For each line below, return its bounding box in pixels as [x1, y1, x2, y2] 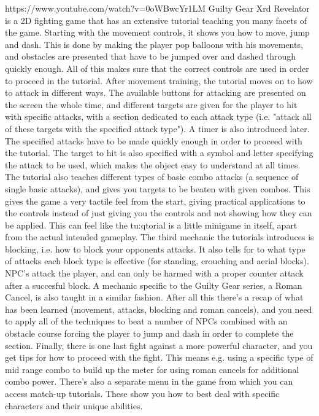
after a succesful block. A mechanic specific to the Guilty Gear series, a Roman [5, 278, 302, 291]
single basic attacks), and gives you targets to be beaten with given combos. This [5, 182, 310, 195]
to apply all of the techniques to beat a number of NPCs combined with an [5, 315, 288, 328]
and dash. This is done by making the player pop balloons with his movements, [5, 37, 303, 50]
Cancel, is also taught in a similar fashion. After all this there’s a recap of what [5, 291, 304, 304]
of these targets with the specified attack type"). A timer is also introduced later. [5, 122, 310, 135]
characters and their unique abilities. [5, 399, 143, 412]
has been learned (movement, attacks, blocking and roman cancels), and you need [5, 302, 312, 315]
